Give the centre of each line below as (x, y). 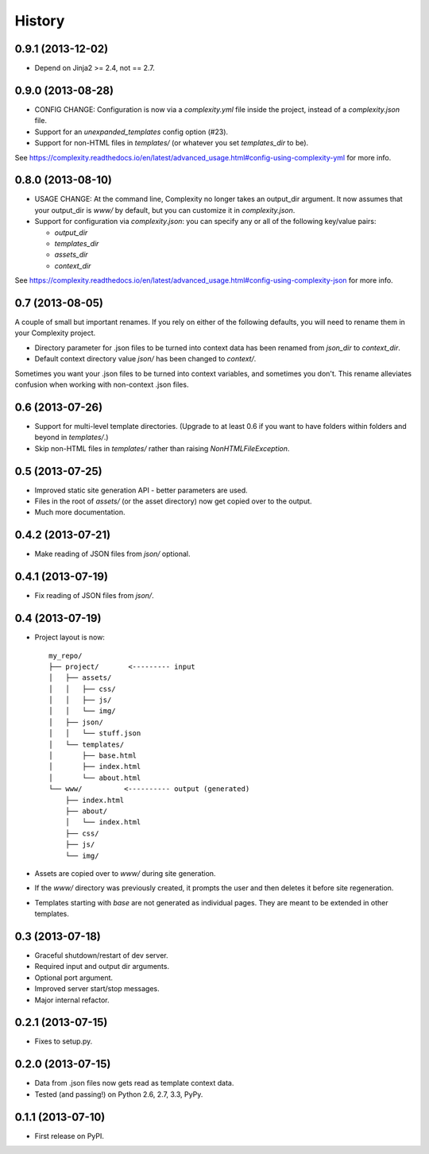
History (40, 21)
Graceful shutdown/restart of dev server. (101, 955)
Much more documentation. (80, 512)
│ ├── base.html (93, 756)
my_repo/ (66, 656)
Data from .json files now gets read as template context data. (134, 1083)
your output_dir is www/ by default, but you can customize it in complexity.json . (165, 210)
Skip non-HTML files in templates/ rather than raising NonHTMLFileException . (162, 448)
